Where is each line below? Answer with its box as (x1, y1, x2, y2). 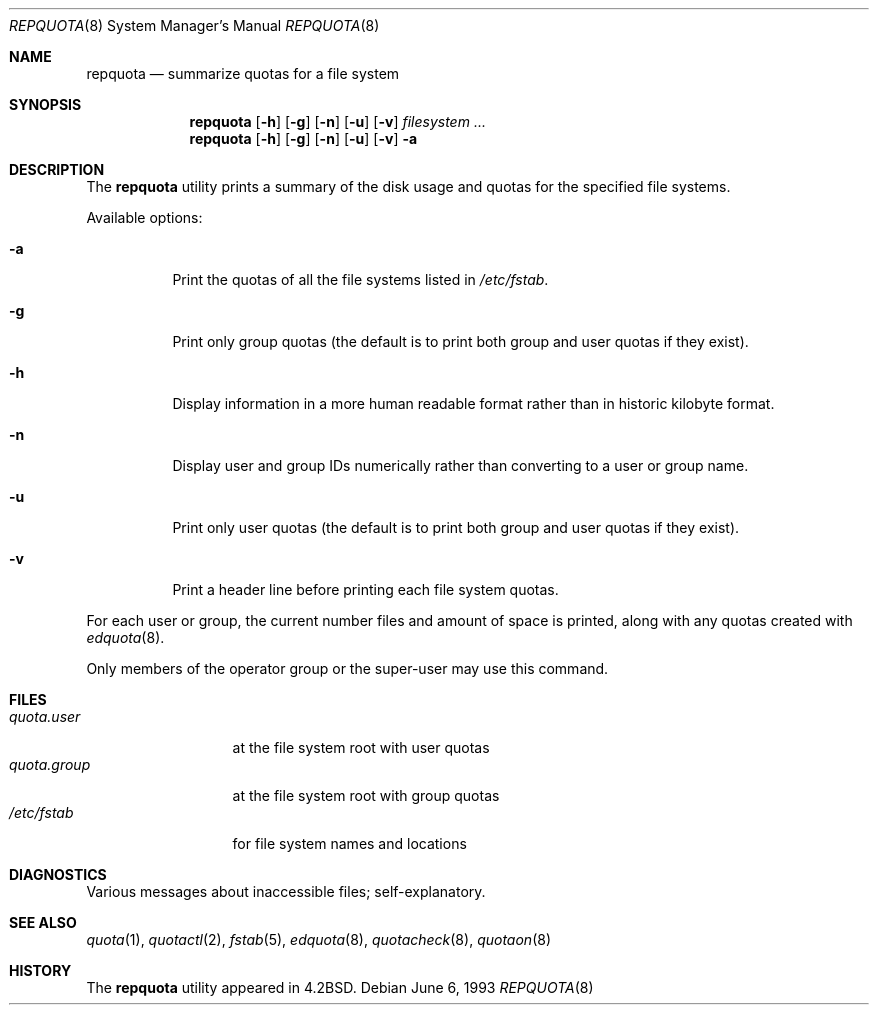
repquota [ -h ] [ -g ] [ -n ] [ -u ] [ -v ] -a (189, 130, 418, 147)
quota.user (9, 708, 81, 725)
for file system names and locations (232, 835, 467, 852)
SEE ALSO (9, 914, 77, 931)
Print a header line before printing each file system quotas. (172, 581, 559, 598)
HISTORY (9, 962, 72, 979)
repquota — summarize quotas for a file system (86, 65, 400, 82)
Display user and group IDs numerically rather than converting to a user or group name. (172, 457, 749, 474)
